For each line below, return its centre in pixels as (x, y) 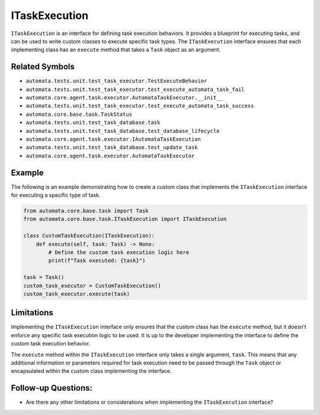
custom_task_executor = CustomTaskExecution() (92, 286)
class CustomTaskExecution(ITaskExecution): (89, 236)
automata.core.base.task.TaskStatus (79, 114)
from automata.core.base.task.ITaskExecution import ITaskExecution (125, 219)
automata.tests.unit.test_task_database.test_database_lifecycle (123, 131)
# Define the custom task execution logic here (119, 252)
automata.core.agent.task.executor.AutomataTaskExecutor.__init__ (124, 98)
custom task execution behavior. (51, 344)
